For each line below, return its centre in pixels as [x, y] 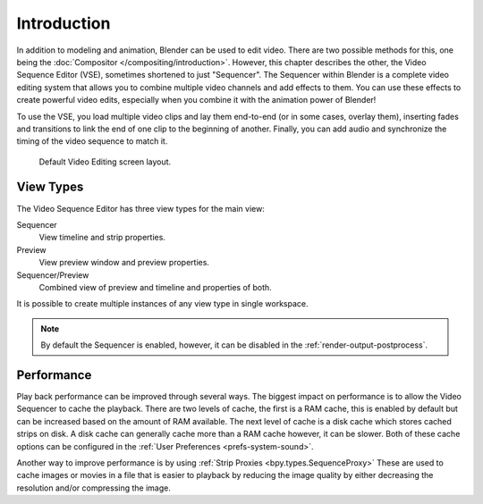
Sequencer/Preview [53, 275]
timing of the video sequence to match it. [92, 141]
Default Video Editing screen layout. [105, 162]
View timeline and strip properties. [102, 238]
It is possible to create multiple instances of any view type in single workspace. [162, 304]
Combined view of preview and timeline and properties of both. [155, 287]
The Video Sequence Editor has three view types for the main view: [141, 208]
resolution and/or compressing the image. [94, 488]
